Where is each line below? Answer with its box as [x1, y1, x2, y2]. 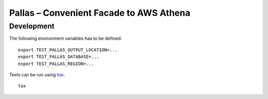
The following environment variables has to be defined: [9, 35, 122, 41]
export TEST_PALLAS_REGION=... [18, 61, 94, 66]
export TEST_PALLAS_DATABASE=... [18, 54, 99, 60]
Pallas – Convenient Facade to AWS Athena [9, 7, 191, 18]
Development [9, 22, 55, 31]
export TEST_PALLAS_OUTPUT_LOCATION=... [18, 47, 118, 53]
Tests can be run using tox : [9, 71, 65, 77]
